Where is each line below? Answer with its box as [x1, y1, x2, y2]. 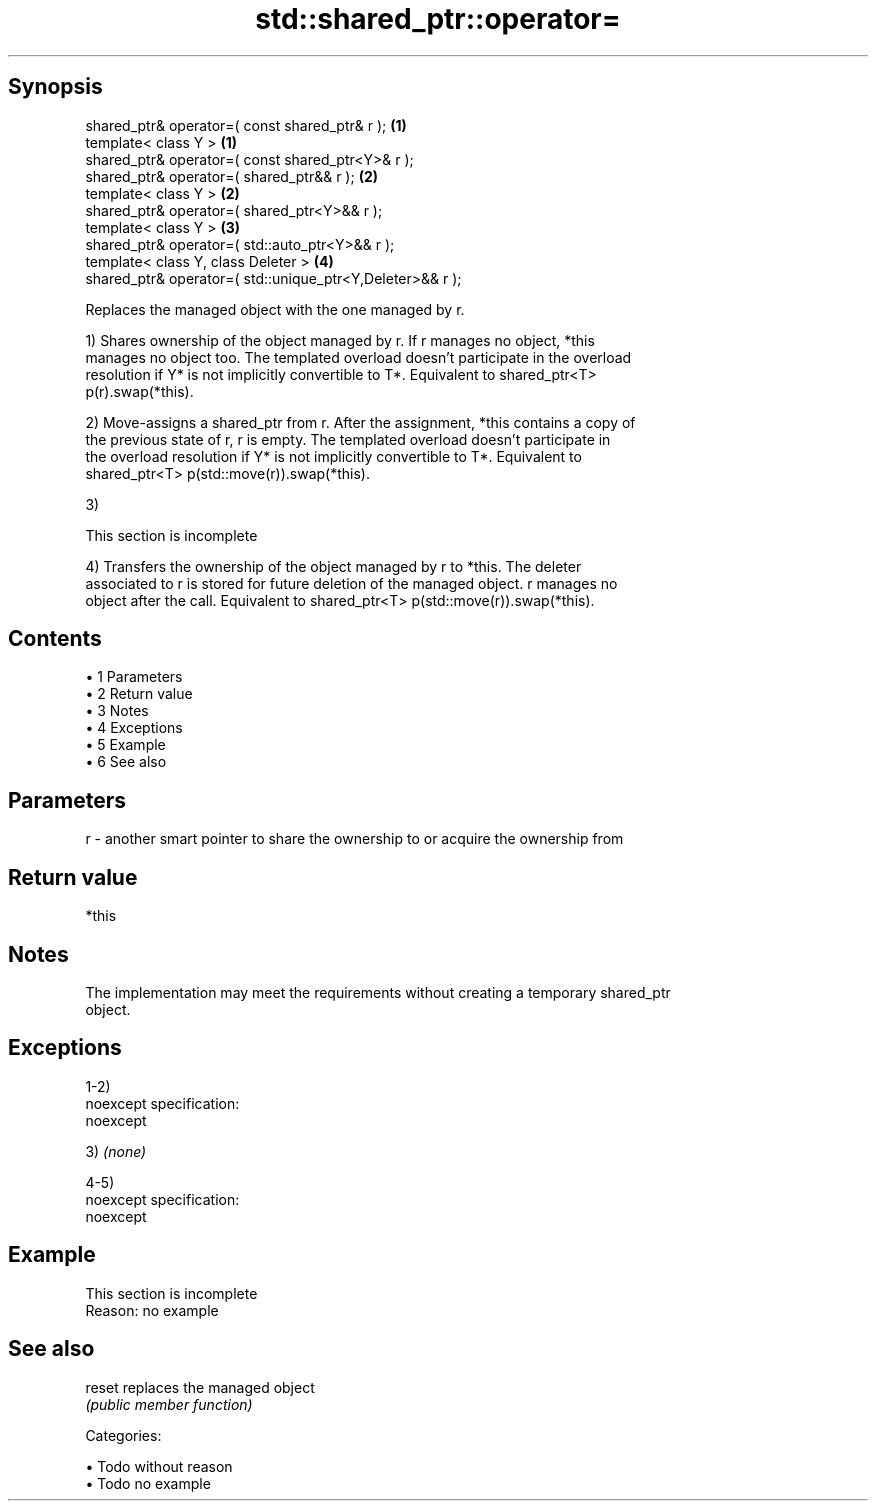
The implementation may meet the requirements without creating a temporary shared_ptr [85, 983, 671, 1001]
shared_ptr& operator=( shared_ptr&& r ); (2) [85, 167, 379, 185]
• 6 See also [85, 753, 167, 771]
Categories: [85, 1426, 162, 1444]
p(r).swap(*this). [85, 382, 194, 400]
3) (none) [85, 1142, 147, 1160]
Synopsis [8, 74, 103, 100]
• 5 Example [85, 736, 166, 754]
